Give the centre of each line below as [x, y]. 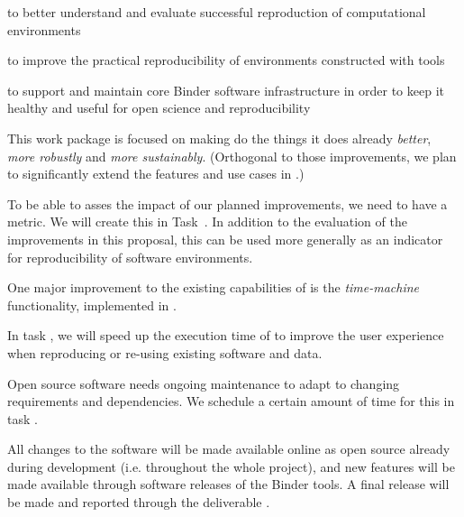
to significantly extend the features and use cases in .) [156, 174]
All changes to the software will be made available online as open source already [229, 449]
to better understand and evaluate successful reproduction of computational [217, 12]
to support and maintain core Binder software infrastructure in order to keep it [226, 90]
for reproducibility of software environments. [130, 257]
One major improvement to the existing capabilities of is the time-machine [214, 287]
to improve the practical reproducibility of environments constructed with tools [226, 60]
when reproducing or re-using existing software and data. [165, 352]
